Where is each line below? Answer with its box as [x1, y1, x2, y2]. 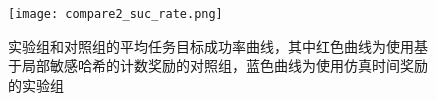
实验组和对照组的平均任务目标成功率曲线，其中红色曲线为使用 [8, 35, 414, 56]
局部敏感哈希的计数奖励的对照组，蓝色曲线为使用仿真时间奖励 [21, 55, 428, 76]
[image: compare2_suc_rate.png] [8, 7, 223, 21]
